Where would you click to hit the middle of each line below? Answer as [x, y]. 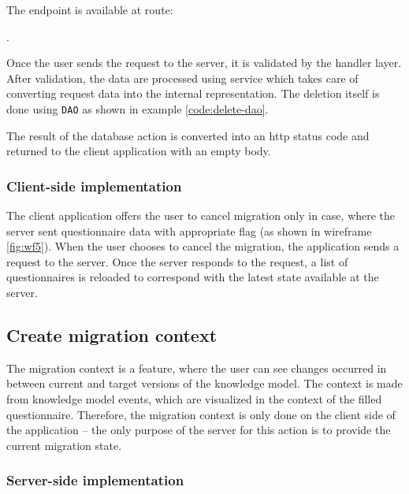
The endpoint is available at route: [90, 9]
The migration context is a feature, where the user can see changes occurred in [197, 368]
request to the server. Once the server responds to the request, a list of [177, 261]
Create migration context [112, 334]
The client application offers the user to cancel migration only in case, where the [201, 215]
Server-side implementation [95, 480]
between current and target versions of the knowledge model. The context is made [204, 383]
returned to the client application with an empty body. [139, 151]
